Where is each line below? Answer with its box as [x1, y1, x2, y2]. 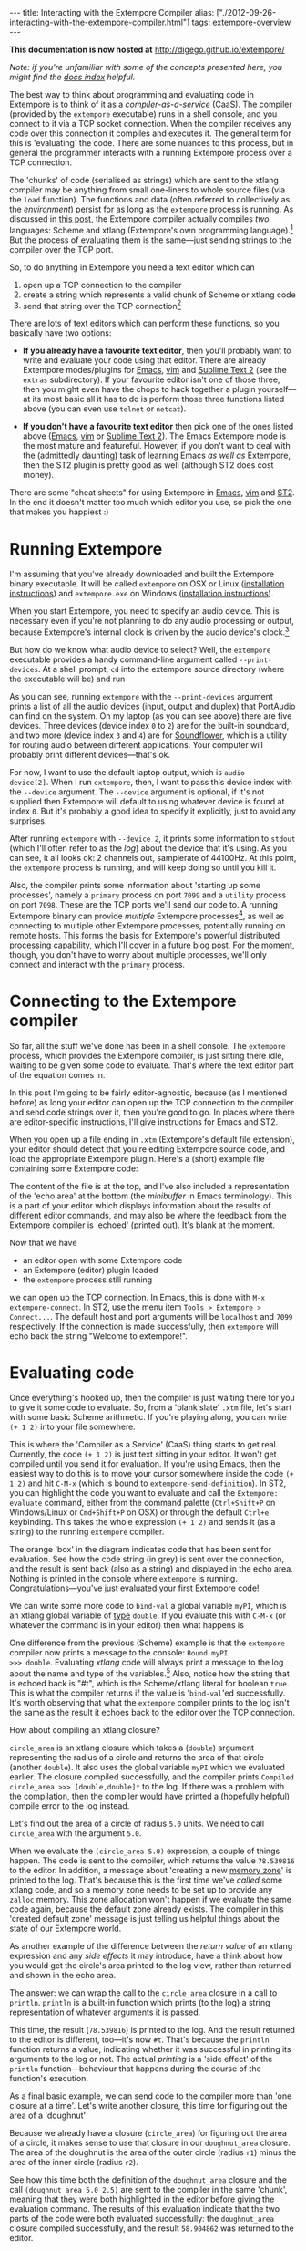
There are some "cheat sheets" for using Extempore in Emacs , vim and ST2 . [9, 487, 296, 498]
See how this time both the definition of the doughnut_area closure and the [9, 2174, 287, 2185]
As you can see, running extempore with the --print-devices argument [9, 690, 273, 701]
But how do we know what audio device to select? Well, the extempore [9, 644, 271, 655]
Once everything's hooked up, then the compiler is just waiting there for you [9, 1393, 295, 1404]
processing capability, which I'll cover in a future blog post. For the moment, [9, 939, 295, 950]
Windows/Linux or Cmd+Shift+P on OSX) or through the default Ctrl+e [9, 1507, 270, 1518]
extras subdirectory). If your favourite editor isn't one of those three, [22, 374, 280, 385]
